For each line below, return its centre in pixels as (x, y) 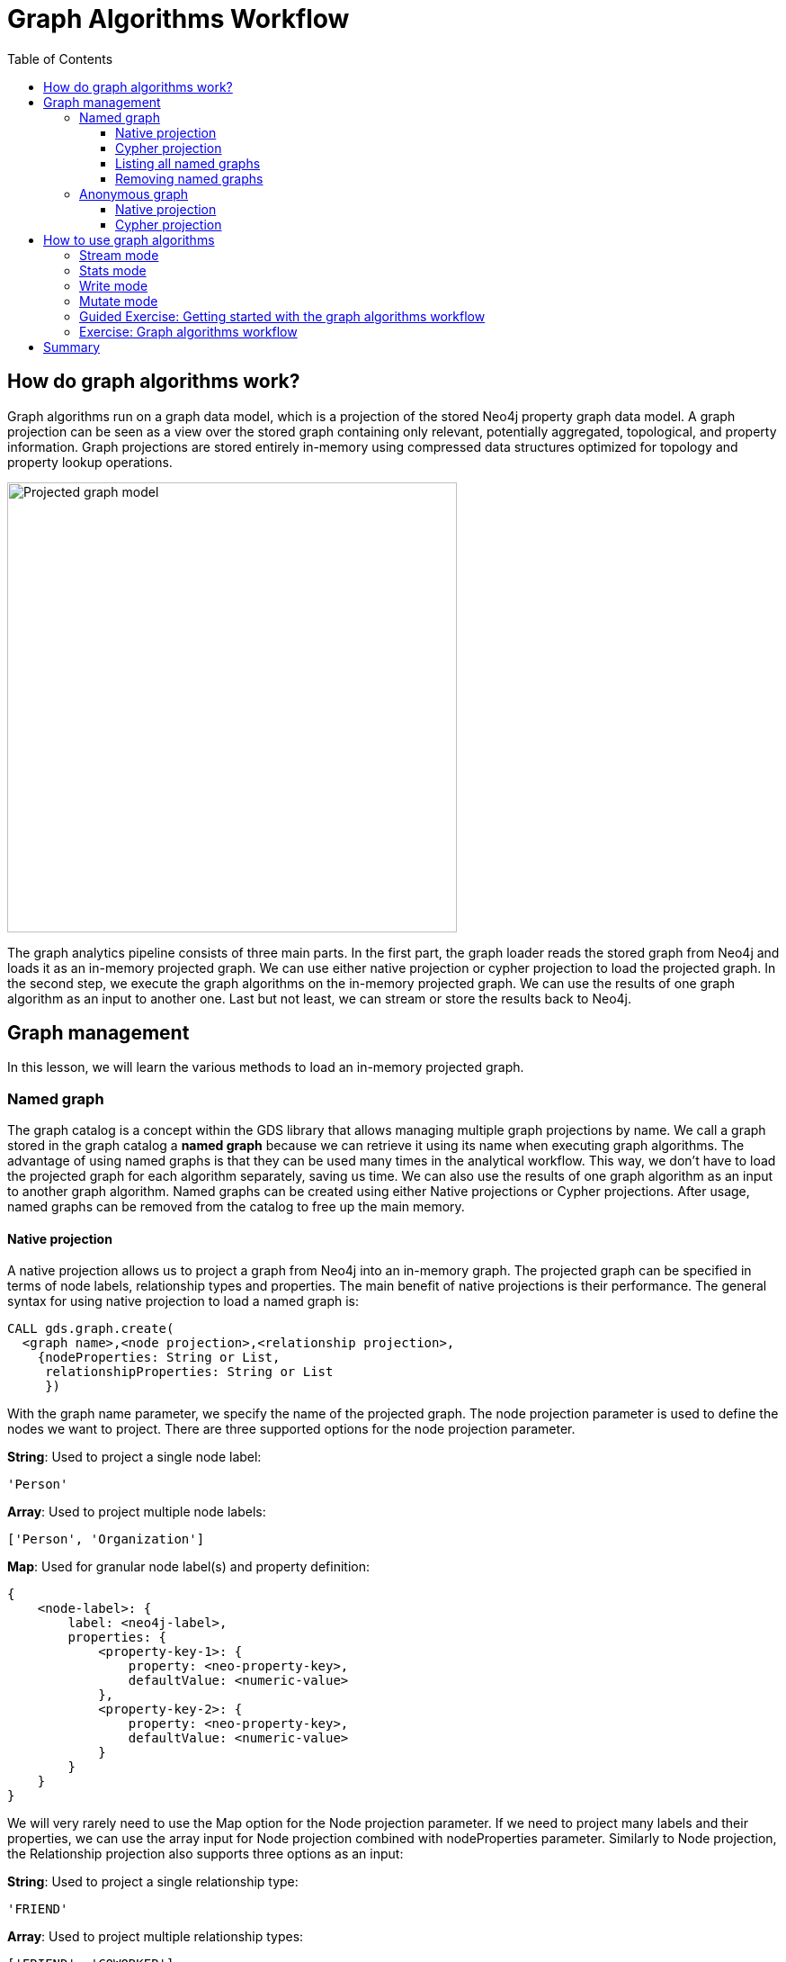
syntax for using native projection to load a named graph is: (183, 1301)
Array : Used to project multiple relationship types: (156, 1937)
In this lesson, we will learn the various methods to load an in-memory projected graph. (266, 1067)
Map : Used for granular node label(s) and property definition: (188, 1567)
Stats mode (113, 270)
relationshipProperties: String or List (189, 1372)
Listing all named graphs (188, 163)
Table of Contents (60, 58)
